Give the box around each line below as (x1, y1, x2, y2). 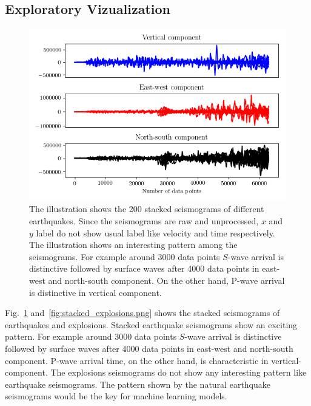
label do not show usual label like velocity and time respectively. (36, 226, 275, 239)
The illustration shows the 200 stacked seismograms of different (29, 202, 264, 215)
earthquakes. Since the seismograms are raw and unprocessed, (29, 215, 259, 227)
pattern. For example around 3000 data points (5, 330, 177, 343)
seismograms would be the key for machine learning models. (5, 390, 227, 402)
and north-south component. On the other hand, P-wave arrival (48, 274, 285, 287)
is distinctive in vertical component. (29, 286, 162, 298)
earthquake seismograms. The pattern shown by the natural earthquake (5, 377, 271, 390)
